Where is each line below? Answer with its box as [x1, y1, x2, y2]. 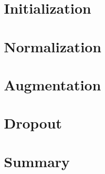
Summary [4, 151, 70, 171]
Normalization [4, 36, 102, 56]
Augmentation [4, 74, 101, 94]
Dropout [4, 113, 62, 133]
